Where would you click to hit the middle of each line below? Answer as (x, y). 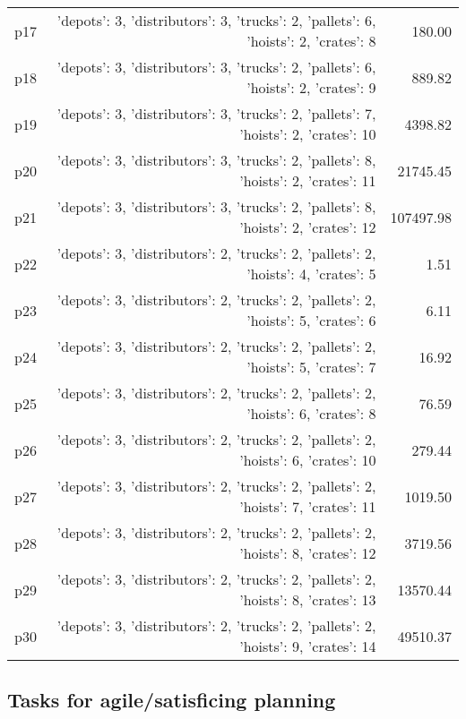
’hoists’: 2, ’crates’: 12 (308, 227)
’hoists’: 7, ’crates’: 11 (308, 506)
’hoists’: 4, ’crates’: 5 (311, 274)
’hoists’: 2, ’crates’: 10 (308, 134)
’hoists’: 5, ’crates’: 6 (311, 320)
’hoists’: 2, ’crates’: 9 (311, 87)
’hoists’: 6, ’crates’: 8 (311, 413)
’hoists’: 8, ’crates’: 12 (308, 553)
